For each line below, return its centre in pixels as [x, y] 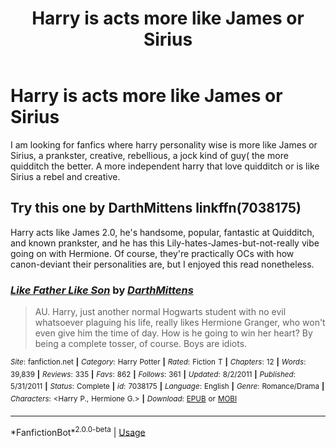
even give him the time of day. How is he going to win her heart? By [173, 333]
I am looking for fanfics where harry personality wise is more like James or [164, 144]
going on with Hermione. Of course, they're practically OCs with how [152, 253]
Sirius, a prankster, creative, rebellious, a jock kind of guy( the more [149, 155]
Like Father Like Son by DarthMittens [102, 290]
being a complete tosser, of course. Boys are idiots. [141, 344]
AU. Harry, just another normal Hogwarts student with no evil [160, 312]
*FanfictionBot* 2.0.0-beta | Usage [78, 431]
